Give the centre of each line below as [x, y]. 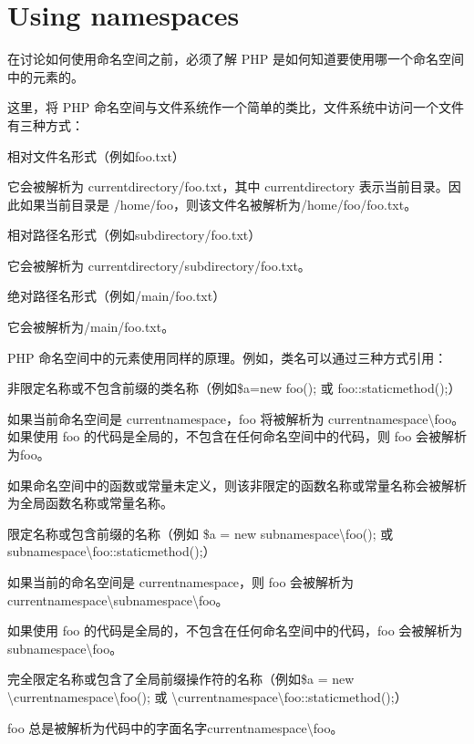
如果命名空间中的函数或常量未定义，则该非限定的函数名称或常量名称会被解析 [237, 485]
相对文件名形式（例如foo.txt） [96, 155]
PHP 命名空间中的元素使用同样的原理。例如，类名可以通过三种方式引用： [227, 357]
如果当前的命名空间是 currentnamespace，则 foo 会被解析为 [181, 582]
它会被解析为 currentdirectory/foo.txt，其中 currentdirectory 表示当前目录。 [228, 186]
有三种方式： [46, 124]
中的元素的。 [46, 76]
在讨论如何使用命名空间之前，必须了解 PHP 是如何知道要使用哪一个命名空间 [236, 59]
